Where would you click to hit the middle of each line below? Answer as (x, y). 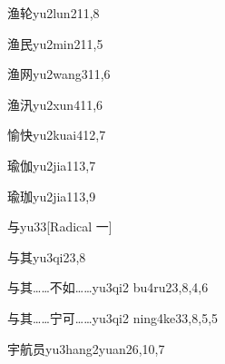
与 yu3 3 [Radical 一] (60, 226)
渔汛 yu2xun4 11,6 (55, 104)
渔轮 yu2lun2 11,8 (54, 13)
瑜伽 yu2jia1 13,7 (52, 165)
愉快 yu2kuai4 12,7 (57, 135)
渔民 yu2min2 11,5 (55, 43)
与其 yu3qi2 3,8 (47, 256)
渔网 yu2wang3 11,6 (59, 74)
